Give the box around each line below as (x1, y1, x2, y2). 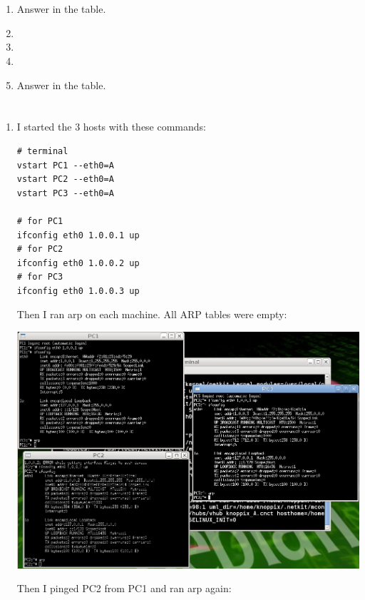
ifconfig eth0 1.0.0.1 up (16, 230, 140, 240)
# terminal (16, 146, 68, 156)
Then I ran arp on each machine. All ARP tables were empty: (16, 307, 287, 322)
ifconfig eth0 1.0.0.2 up (16, 258, 140, 268)
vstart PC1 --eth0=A (16, 160, 114, 171)
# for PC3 (16, 272, 63, 283)
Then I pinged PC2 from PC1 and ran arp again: (16, 581, 232, 596)
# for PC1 (16, 215, 63, 226)
